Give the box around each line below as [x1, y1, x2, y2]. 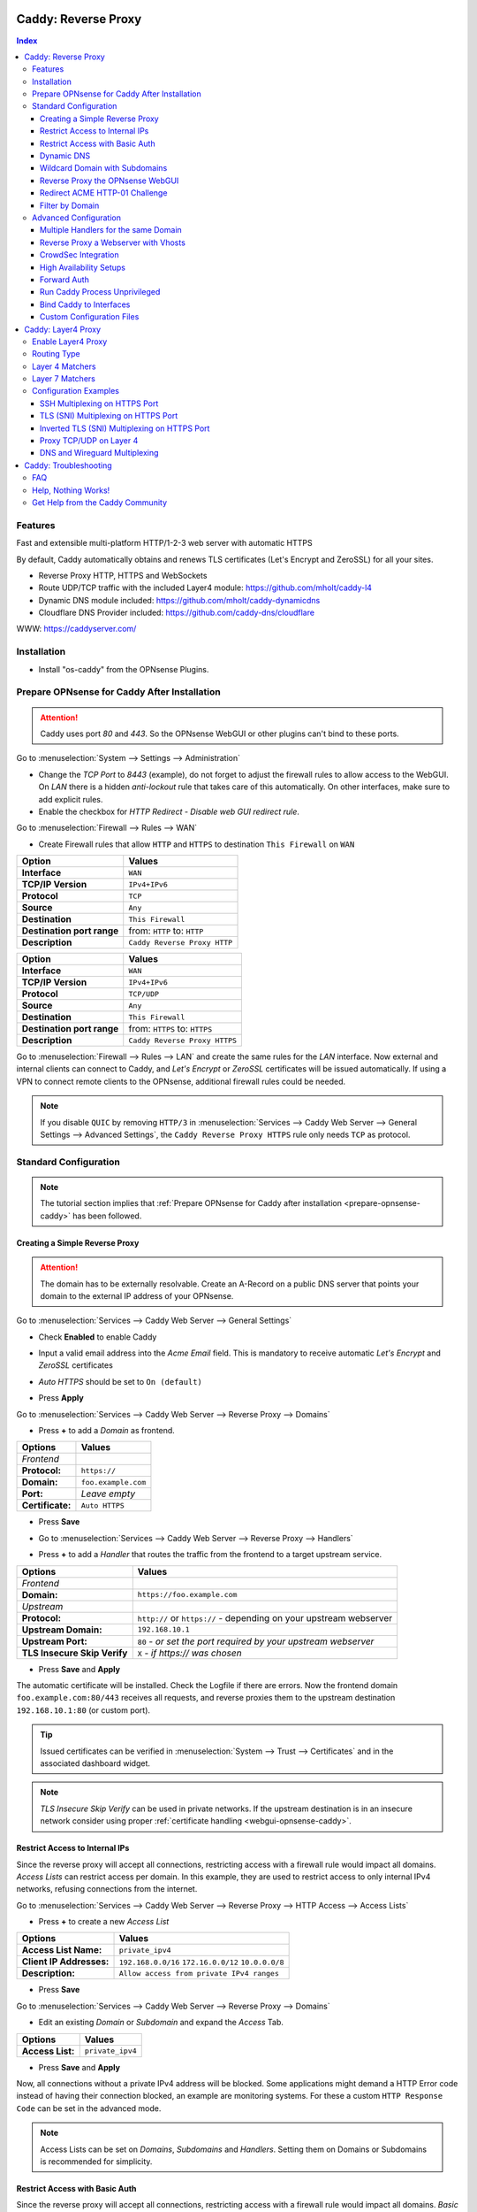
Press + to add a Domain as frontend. [38, 1425, 176, 1436]
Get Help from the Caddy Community [32, 496, 168, 508]
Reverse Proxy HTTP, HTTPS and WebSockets [38, 570, 208, 580]
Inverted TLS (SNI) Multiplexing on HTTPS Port [40, 423, 210, 434]
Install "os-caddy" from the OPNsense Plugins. [38, 664, 209, 674]
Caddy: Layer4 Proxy [24, 324, 102, 334]
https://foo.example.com [137, 1590, 238, 1600]
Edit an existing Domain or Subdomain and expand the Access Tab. [38, 2017, 284, 2028]
